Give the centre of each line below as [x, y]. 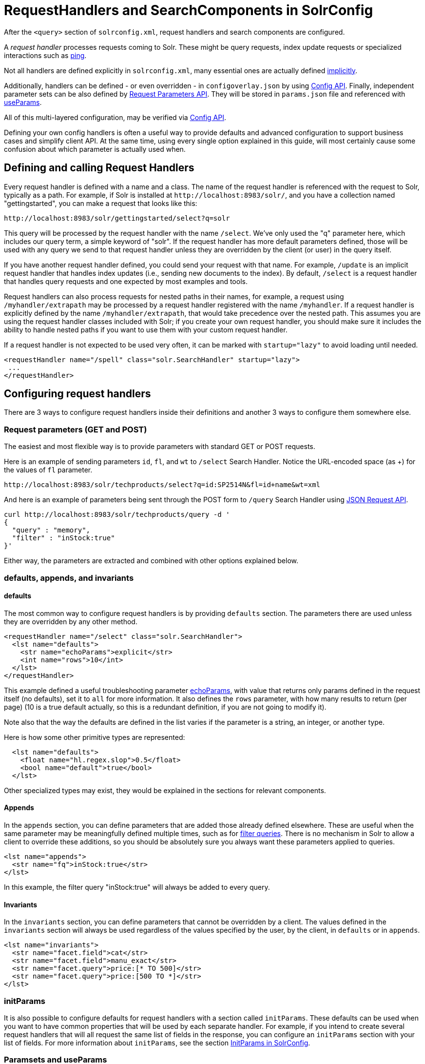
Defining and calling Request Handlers [99, 168]
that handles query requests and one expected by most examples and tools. [126, 281]
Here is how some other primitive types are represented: [95, 737]
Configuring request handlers [77, 394]
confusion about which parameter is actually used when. [95, 149]
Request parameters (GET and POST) [76, 429]
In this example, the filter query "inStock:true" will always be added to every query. [137, 887]
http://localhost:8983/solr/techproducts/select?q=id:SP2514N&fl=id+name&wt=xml [162, 485]
